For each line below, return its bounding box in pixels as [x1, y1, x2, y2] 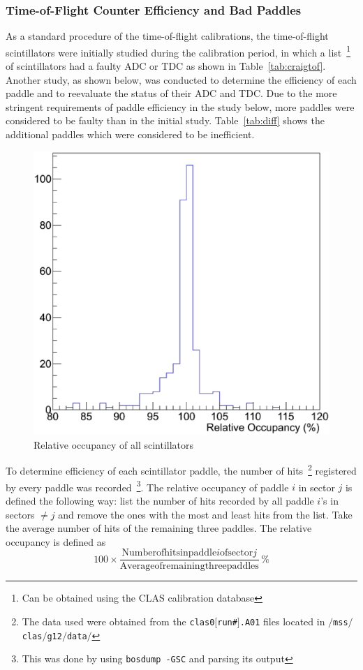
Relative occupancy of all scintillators [34, 437, 194, 452]
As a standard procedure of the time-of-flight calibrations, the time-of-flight [6, 29, 329, 43]
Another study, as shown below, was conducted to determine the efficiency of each [6, 72, 357, 87]
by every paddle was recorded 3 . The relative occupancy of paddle [6, 477, 289, 494]
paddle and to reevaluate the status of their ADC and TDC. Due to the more [6, 86, 337, 100]
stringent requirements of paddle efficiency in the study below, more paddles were [6, 99, 355, 114]
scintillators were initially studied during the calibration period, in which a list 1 [6, 43, 351, 59]
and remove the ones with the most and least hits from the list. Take [58, 507, 353, 521]
